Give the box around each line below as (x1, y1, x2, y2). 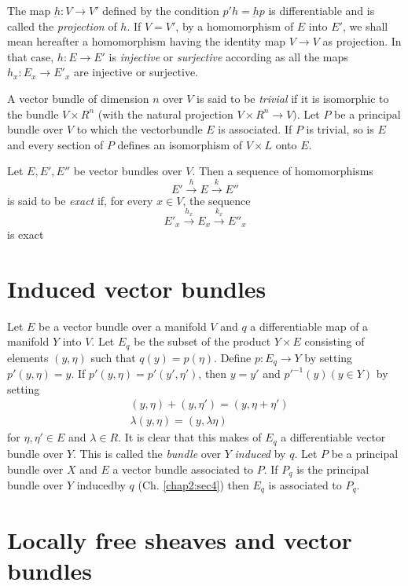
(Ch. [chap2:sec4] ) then (138, 476, 249, 493)
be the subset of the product (134, 333, 271, 350)
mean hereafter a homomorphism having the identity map (7, 33, 286, 49)
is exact (7, 225, 44, 242)
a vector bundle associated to (112, 460, 254, 477)
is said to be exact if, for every (7, 192, 153, 208)
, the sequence (182, 192, 251, 208)
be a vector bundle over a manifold (39, 317, 207, 334)
